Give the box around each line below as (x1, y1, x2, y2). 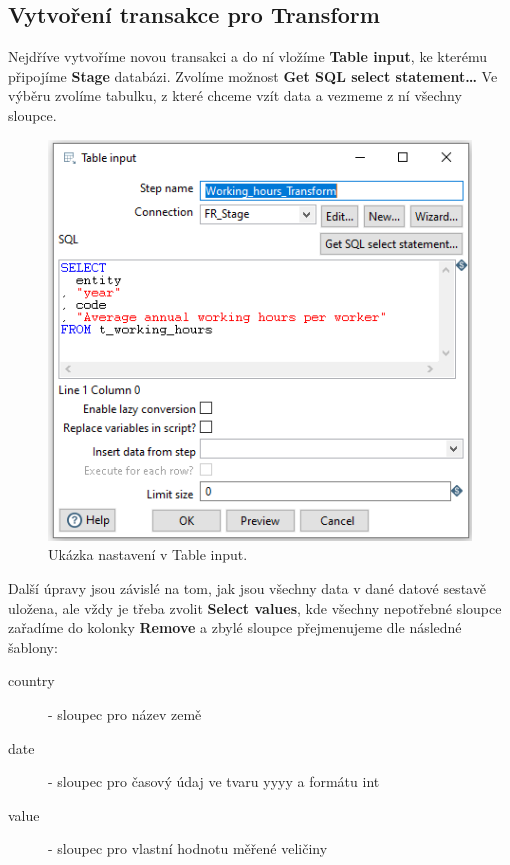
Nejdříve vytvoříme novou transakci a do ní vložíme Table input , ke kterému (8, 46, 488, 67)
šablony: (8, 636, 58, 657)
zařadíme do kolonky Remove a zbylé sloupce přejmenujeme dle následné (8, 617, 462, 638)
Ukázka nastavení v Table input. (48, 544, 248, 565)
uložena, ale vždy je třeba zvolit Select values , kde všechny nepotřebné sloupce (8, 597, 502, 618)
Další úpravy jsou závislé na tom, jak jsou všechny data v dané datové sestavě (8, 578, 486, 598)
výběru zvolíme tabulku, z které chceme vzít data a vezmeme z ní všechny (8, 85, 462, 106)
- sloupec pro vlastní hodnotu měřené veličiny (48, 838, 328, 859)
